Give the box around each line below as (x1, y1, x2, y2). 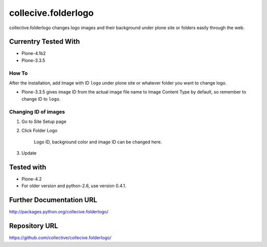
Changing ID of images (9, 108, 65, 115)
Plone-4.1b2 (21, 50, 46, 56)
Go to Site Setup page (21, 119, 67, 124)
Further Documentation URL (9, 196, 97, 205)
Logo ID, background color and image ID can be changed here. (34, 139, 162, 145)
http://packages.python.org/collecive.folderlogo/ (9, 209, 109, 215)
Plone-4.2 (21, 176, 42, 182)
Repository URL (9, 222, 58, 230)
